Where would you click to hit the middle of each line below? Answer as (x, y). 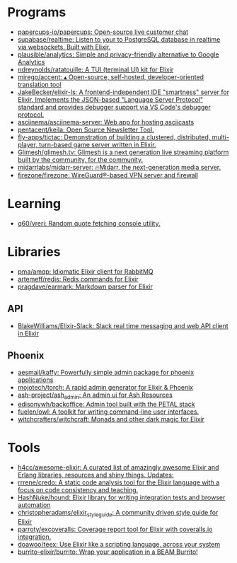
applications (35, 380)
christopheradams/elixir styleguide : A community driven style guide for (118, 513)
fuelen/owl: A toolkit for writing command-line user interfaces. (108, 412)
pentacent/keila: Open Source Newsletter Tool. (86, 129)
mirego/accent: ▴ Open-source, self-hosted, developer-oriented (110, 77)
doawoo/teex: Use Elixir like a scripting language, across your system (119, 544)
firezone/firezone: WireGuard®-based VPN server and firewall (108, 175)
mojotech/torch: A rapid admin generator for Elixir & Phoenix (105, 388)
